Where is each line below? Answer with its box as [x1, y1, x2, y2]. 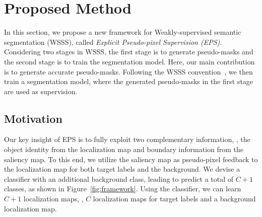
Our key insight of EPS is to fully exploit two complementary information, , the [4, 134, 250, 144]
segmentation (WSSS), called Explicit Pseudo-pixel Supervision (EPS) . [4, 36, 222, 47]
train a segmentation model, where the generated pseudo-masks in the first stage [4, 76, 253, 87]
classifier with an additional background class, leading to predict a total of [4, 173, 234, 184]
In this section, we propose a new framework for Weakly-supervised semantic [4, 27, 241, 37]
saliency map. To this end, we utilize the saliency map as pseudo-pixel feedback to [4, 154, 258, 164]
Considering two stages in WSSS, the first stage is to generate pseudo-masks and [4, 46, 253, 57]
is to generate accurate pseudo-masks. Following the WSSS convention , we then [4, 66, 253, 77]
